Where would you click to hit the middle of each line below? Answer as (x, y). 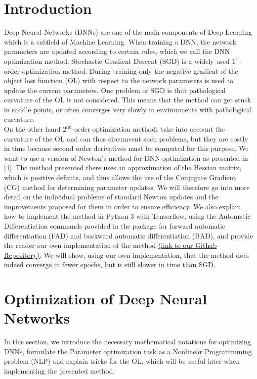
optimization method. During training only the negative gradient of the (130, 71)
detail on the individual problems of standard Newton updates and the (111, 197)
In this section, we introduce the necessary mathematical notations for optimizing (128, 342)
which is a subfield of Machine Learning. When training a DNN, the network (120, 41)
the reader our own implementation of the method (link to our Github (110, 245)
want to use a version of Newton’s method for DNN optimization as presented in (126, 158)
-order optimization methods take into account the (149, 129)
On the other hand (32, 129)
